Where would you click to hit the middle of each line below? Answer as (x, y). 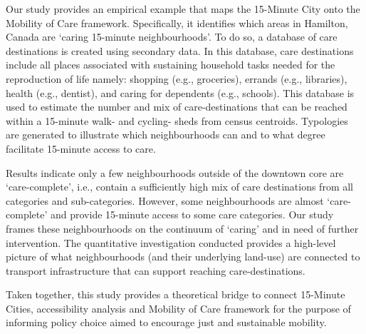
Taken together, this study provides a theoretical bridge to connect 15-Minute (176, 294)
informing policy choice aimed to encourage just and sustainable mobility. (166, 322)
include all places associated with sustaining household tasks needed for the (171, 65)
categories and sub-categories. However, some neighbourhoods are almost (165, 200)
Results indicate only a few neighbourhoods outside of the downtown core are (175, 172)
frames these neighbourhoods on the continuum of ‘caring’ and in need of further (182, 228)
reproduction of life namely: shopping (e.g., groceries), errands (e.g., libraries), (177, 78)
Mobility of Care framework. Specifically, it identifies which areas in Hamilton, (177, 22)
